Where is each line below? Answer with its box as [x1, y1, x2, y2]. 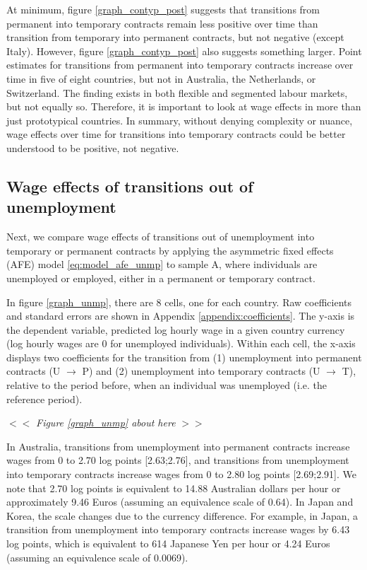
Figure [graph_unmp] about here [35, 415, 176, 430]
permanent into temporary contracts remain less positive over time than [6, 16, 318, 30]
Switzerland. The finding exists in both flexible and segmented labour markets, [6, 85, 348, 100]
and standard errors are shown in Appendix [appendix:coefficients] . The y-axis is [6, 308, 355, 323]
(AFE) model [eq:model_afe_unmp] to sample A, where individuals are [6, 257, 318, 272]
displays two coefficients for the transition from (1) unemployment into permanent [6, 349, 362, 364]
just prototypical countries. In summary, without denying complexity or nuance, [6, 112, 353, 127]
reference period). [6, 391, 83, 406]
